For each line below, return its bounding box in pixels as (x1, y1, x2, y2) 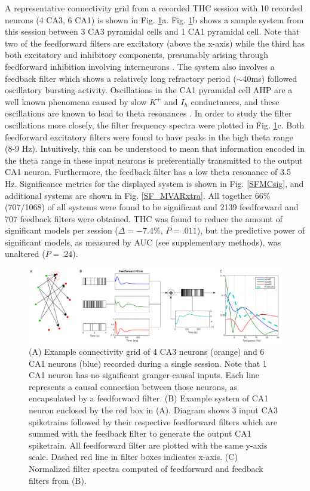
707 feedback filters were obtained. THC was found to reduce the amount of (5, 212, 283, 225)
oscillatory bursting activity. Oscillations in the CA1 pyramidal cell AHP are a (5, 84, 293, 96)
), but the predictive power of (197, 224, 305, 237)
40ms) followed (243, 72, 297, 84)
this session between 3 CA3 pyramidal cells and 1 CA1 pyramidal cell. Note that (5, 25, 300, 38)
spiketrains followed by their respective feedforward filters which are (29, 415, 277, 428)
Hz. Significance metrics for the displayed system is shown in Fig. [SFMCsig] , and (5, 177, 304, 189)
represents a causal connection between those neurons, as (29, 380, 237, 392)
